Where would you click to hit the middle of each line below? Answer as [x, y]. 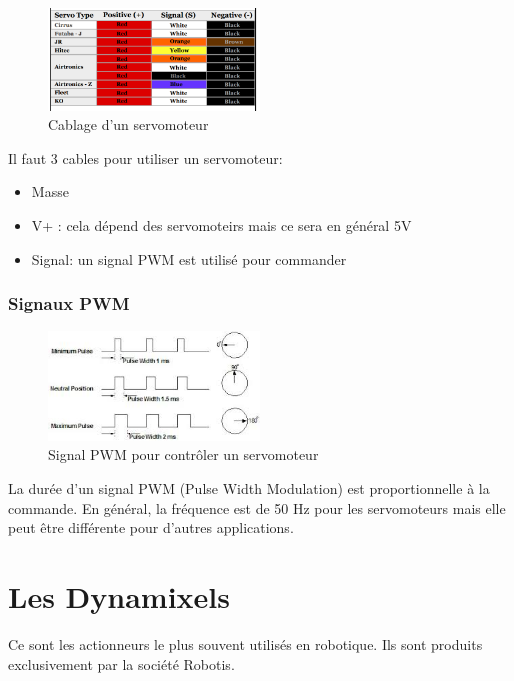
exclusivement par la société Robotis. [121, 663]
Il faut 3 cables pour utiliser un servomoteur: [145, 157]
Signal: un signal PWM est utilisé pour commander [189, 258]
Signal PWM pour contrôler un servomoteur [183, 454]
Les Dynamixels [119, 595]
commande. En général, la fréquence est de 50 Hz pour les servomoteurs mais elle [257, 507]
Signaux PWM [69, 303]
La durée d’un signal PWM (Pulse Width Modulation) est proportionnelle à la [249, 488]
